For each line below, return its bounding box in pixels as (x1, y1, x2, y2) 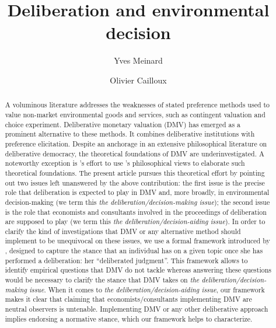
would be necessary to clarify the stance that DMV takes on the (5, 275, 200, 285)
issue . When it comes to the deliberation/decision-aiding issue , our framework (29, 284, 265, 294)
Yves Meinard (114, 54, 163, 67)
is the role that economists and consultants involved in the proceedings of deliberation (5, 207, 267, 217)
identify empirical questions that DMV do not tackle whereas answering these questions (5, 265, 271, 275)
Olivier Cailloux (110, 74, 167, 86)
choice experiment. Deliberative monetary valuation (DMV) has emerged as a (5, 119, 240, 129)
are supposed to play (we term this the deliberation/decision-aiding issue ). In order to (5, 217, 265, 226)
